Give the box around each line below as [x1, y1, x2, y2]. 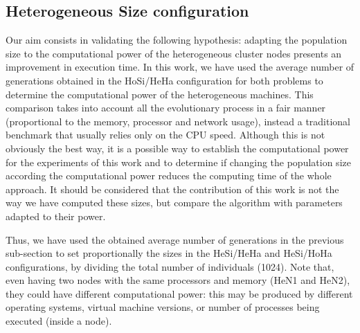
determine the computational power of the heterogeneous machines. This [6, 87, 314, 101]
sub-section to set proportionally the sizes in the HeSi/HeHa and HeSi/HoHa [6, 246, 332, 260]
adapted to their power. [6, 208, 106, 223]
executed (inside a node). [6, 314, 112, 328]
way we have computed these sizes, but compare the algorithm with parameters [6, 195, 343, 210]
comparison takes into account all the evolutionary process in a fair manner [6, 100, 326, 115]
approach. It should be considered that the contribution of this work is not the [6, 181, 339, 196]
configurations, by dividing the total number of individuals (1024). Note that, [6, 259, 334, 273]
